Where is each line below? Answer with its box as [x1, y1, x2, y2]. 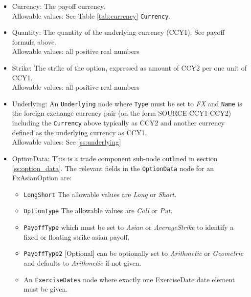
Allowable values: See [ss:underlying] [12, 137, 121, 147]
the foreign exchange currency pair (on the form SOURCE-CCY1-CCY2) [12, 108, 231, 118]
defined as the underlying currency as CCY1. [12, 127, 147, 137]
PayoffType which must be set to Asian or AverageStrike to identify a [23, 222, 234, 232]
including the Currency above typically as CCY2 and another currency [12, 118, 225, 128]
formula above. [12, 36, 57, 47]
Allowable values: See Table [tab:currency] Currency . [12, 10, 171, 21]
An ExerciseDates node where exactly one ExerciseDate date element [23, 274, 235, 284]
